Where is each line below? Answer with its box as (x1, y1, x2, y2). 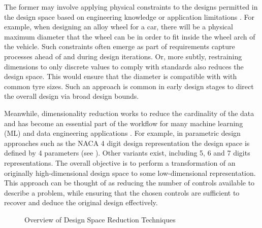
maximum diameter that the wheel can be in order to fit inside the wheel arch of (4, 31, 255, 42)
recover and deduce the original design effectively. (4, 197, 158, 208)
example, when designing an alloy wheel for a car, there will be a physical (4, 21, 233, 32)
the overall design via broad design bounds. (4, 91, 139, 101)
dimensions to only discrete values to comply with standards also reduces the (4, 61, 244, 71)
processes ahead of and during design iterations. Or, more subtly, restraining (4, 51, 242, 61)
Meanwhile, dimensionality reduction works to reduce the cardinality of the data (4, 107, 254, 118)
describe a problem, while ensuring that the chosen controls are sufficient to (4, 187, 240, 198)
